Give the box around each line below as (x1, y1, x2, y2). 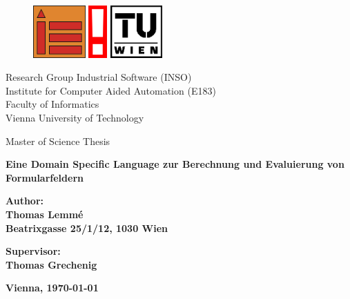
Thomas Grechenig (6, 257, 97, 271)
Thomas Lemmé (6, 206, 84, 221)
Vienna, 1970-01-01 (6, 280, 99, 295)
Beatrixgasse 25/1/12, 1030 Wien (6, 220, 168, 235)
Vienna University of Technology (6, 110, 144, 124)
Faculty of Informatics (6, 97, 99, 111)
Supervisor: (6, 244, 61, 258)
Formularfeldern (6, 170, 84, 184)
